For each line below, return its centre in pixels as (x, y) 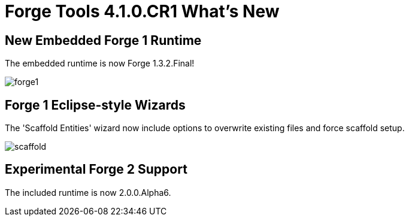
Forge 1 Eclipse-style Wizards (95, 105)
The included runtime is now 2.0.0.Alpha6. (88, 192)
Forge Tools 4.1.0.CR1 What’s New (142, 11)
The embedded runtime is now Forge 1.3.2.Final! (100, 63)
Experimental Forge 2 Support (96, 169)
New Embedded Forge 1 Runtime (103, 40)
